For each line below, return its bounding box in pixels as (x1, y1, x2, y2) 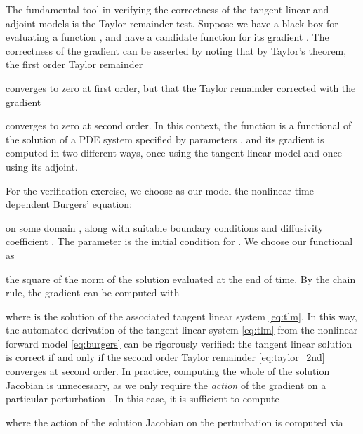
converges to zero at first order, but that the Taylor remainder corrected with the (6, 80, 356, 95)
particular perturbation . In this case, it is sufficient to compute (6, 391, 279, 406)
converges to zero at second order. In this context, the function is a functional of (6, 118, 352, 133)
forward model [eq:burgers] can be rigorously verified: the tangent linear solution (6, 336, 352, 350)
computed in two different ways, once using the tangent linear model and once (6, 145, 342, 160)
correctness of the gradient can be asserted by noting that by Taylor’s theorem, (6, 43, 347, 58)
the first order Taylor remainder (6, 57, 143, 72)
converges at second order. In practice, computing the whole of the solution (6, 364, 330, 379)
